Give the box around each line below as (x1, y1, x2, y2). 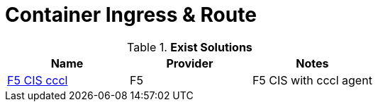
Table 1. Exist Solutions (127, 39, 252, 54)
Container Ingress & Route (5, 3, 257, 27)
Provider (166, 56, 213, 70)
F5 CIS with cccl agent (252, 73, 372, 87)
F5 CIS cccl (7, 73, 68, 87)
